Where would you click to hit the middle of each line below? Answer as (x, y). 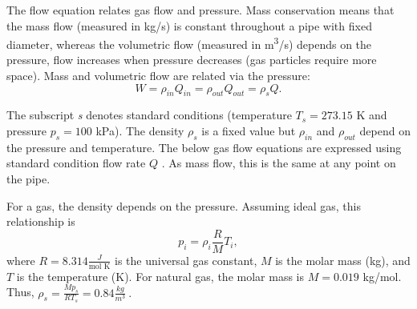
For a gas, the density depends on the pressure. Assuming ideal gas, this (184, 205)
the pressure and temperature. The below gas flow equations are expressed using (204, 147)
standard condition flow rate (76, 163)
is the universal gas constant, (186, 260)
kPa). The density (140, 131)
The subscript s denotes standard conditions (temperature (149, 115)
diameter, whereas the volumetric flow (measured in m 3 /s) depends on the (189, 43)
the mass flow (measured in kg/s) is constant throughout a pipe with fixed (189, 25)
